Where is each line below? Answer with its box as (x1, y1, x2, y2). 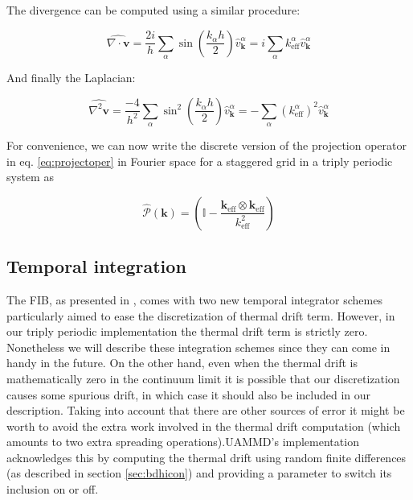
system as (6, 168, 54, 185)
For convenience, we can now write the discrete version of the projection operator (6, 136, 407, 153)
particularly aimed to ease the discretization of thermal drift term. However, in (6, 307, 395, 324)
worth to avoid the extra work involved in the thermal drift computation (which (6, 417, 401, 434)
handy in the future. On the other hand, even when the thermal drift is (6, 354, 358, 371)
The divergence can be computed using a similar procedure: (6, 2, 301, 18)
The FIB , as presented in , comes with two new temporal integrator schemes (6, 291, 382, 308)
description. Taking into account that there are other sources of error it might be (6, 402, 405, 419)
